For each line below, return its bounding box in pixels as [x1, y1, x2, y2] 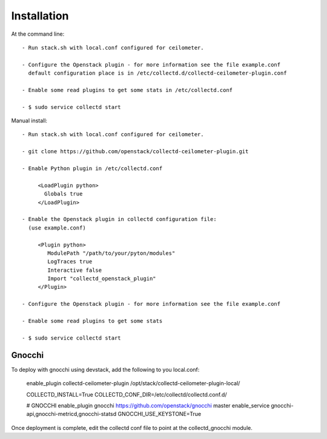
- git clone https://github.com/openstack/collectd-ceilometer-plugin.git [22, 148, 249, 155]
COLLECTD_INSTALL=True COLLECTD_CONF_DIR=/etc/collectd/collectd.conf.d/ [26, 391, 227, 398]
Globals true [44, 191, 83, 197]
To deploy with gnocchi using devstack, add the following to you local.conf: [11, 366, 200, 373]
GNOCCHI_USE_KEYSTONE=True [117, 411, 202, 418]
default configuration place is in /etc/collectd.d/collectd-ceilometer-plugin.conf [28, 70, 287, 77]
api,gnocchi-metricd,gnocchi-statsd [26, 411, 117, 418]
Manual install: [11, 117, 48, 124]
